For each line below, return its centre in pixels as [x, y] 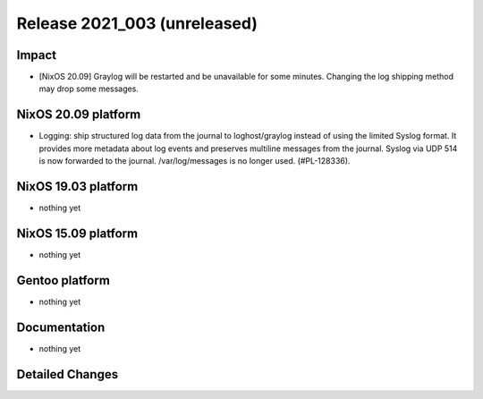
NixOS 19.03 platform [77, 187]
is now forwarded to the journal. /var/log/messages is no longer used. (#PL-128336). [195, 161]
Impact [37, 55]
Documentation [61, 327]
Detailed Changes [68, 374]
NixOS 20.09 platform [79, 115]
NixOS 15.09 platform [77, 233]
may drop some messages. [89, 89]
